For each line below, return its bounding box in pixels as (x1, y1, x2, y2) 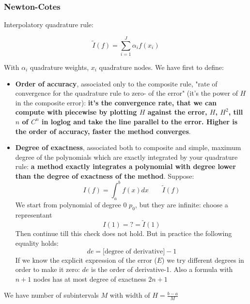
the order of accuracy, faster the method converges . (15, 126, 191, 136)
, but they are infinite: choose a (135, 199, 228, 209)
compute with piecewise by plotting (15, 107, 137, 117)
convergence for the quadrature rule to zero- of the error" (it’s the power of (15, 88, 238, 98)
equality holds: (15, 237, 59, 248)
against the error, (147, 107, 207, 117)
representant (15, 209, 52, 220)
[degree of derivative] (103, 248, 165, 255)
